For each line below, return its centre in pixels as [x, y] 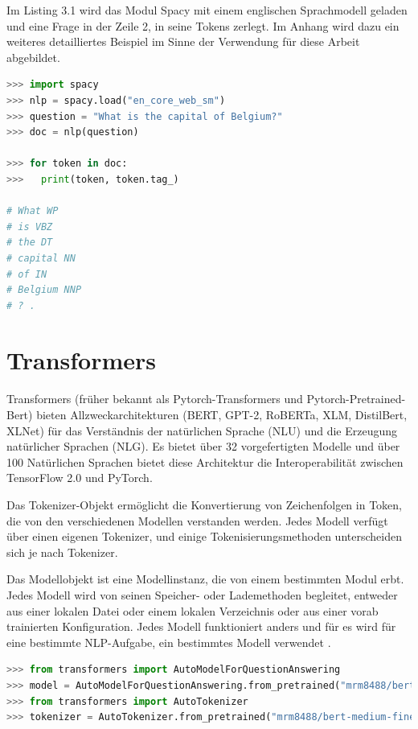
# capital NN [41, 258]
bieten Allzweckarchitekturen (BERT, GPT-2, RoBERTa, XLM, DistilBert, [222, 414]
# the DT [30, 243]
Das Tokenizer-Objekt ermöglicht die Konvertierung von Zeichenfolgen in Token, [204, 504]
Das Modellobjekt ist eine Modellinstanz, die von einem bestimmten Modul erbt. [205, 579]
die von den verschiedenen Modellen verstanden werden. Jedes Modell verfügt [197, 520]
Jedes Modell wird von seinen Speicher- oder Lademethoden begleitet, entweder [202, 594]
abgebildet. [33, 57]
